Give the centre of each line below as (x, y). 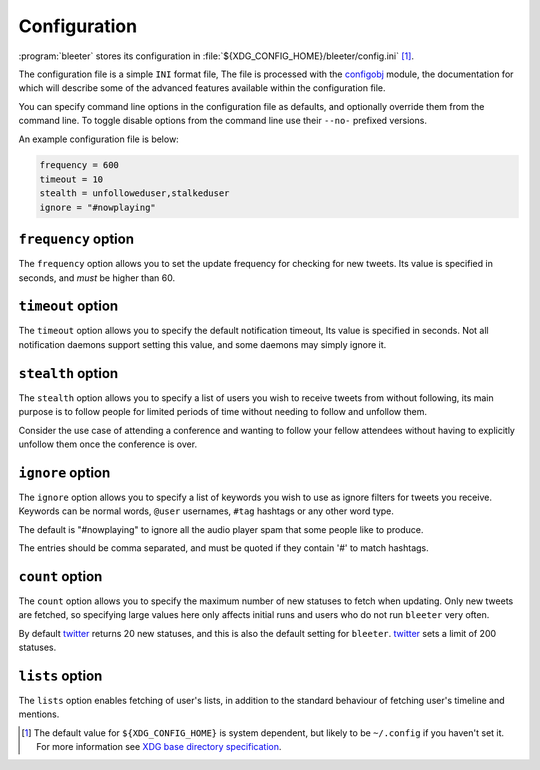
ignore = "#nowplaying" (98, 207)
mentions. (39, 714)
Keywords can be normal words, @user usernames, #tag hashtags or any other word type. (206, 511)
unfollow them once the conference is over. (108, 444)
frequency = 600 (79, 165)
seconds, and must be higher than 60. (96, 277)
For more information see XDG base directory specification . (159, 747)
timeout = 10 (71, 179)
